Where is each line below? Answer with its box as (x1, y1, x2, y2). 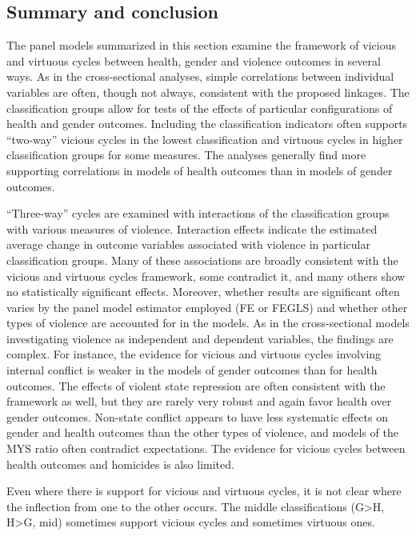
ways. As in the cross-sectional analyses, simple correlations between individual (6, 68, 394, 85)
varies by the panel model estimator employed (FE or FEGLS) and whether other (6, 298, 408, 315)
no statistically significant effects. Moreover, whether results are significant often (6, 283, 400, 300)
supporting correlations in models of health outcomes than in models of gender (6, 162, 393, 178)
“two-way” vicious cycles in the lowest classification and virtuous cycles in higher (6, 130, 403, 147)
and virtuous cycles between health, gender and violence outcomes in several (6, 52, 381, 69)
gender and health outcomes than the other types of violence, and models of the (6, 424, 398, 441)
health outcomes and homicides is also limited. (6, 455, 234, 472)
